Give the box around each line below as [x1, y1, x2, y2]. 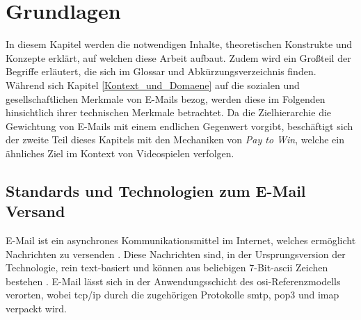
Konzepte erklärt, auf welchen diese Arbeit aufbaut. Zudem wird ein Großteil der [6, 50, 351, 65]
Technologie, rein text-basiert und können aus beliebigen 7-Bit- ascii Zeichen [6, 260, 328, 275]
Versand [6, 200, 65, 222]
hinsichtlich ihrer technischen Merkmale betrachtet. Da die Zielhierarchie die [6, 105, 332, 120]
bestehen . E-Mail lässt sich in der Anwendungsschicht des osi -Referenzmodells [6, 273, 341, 288]
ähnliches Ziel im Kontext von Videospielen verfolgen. [6, 145, 234, 160]
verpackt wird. [6, 301, 67, 316]
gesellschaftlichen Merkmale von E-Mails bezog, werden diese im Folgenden [6, 91, 326, 106]
